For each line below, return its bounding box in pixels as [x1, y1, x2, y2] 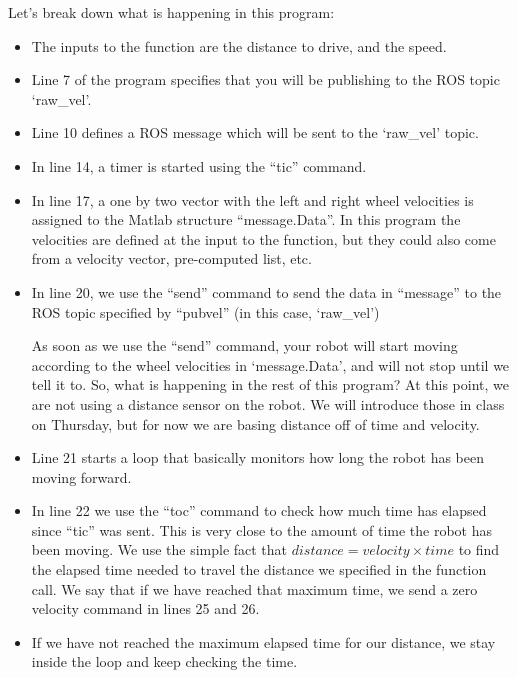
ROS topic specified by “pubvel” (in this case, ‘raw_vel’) [31, 301, 380, 322]
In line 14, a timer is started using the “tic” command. [31, 155, 367, 176]
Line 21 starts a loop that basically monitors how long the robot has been [31, 447, 484, 468]
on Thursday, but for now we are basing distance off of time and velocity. [31, 413, 480, 434]
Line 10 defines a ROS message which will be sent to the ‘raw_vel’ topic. [31, 122, 479, 143]
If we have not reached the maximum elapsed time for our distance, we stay [31, 631, 496, 652]
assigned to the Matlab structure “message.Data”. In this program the [31, 209, 461, 230]
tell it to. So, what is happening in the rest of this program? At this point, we [31, 374, 510, 395]
